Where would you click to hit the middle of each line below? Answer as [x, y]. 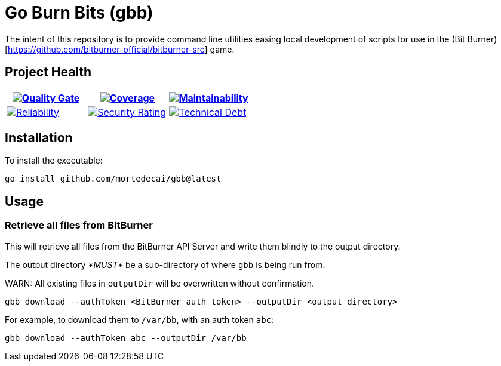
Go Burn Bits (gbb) [79, 13]
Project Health [48, 72]
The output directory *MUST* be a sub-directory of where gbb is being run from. [165, 264]
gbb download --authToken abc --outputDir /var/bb [126, 338]
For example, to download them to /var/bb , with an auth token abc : [139, 319]
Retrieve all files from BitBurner [79, 225]
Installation [39, 138]
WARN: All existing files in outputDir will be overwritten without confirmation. [160, 283]
